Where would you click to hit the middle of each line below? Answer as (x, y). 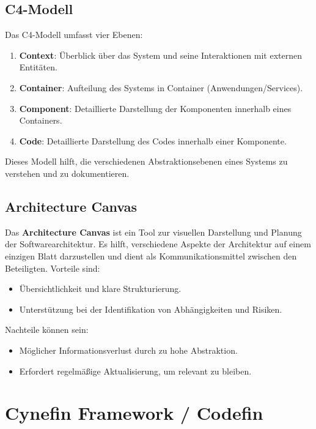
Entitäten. (38, 67)
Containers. (41, 120)
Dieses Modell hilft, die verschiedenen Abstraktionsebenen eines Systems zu (146, 161)
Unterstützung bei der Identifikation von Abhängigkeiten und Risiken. (151, 309)
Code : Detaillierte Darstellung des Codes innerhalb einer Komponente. (153, 140)
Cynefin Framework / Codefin (134, 413)
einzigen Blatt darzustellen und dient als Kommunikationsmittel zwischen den (151, 256)
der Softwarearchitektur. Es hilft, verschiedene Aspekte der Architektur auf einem (158, 244)
